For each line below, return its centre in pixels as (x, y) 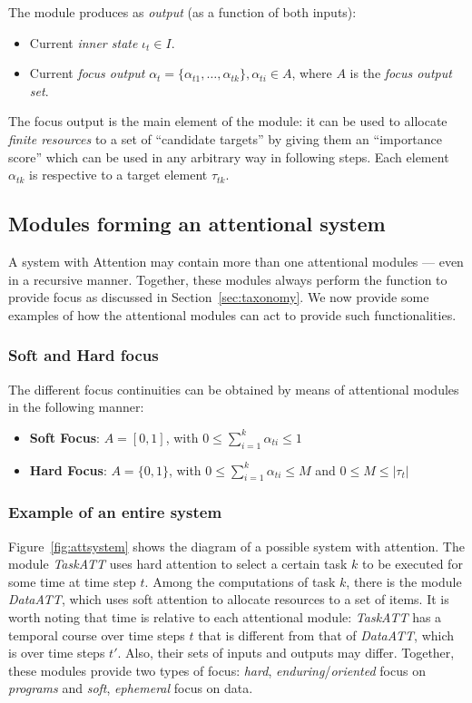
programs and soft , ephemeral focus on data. (131, 688)
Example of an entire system (115, 512)
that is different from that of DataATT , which (326, 635)
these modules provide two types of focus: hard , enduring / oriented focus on (217, 670)
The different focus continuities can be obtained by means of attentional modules (234, 389)
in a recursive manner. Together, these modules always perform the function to (228, 279)
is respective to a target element (118, 175)
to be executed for (413, 564)
